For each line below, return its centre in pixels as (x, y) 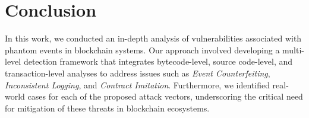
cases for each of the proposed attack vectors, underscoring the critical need (165, 96)
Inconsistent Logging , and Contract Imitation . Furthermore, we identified (137, 84)
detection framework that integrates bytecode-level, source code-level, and (158, 61)
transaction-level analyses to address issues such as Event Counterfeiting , (138, 73)
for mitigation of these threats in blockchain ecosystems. (107, 108)
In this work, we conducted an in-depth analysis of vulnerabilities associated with (153, 38)
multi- (293, 50)
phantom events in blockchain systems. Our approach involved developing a (142, 50)
